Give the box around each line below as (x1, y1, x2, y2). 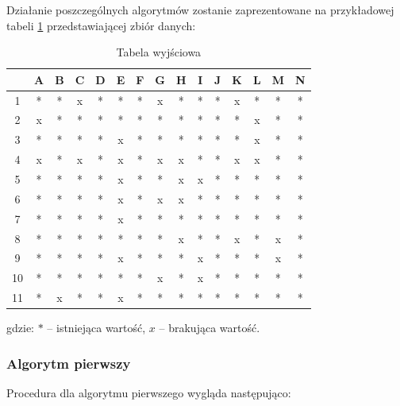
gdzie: (6, 319, 34, 336)
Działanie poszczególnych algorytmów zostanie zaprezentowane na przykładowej (6, 2, 394, 17)
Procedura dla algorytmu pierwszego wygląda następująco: (6, 384, 291, 400)
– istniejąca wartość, (47, 319, 146, 336)
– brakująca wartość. (159, 319, 260, 336)
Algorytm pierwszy (6, 353, 131, 373)
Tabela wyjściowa (116, 44, 202, 60)
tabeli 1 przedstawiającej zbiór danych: (6, 17, 196, 33)
